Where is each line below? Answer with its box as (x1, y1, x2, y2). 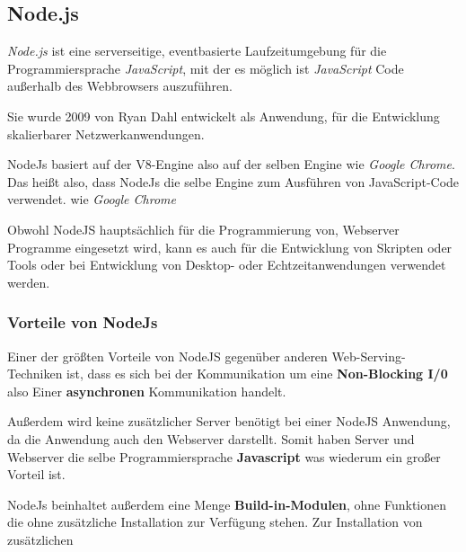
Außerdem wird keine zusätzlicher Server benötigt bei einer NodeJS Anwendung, (7, 412, 451, 431)
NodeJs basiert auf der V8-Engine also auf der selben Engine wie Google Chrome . (7, 155, 455, 174)
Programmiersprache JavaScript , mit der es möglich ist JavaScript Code (7, 58, 404, 77)
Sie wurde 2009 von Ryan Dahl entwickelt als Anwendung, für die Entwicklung (7, 106, 440, 125)
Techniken (7, 364, 63, 383)
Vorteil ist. (7, 465, 66, 484)
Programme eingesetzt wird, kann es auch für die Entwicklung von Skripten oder (7, 237, 453, 256)
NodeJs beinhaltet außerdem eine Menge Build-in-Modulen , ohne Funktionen (7, 494, 447, 513)
